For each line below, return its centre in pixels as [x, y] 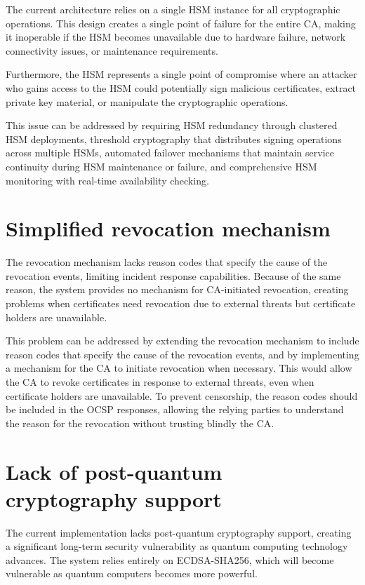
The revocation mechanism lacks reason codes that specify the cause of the [167, 262]
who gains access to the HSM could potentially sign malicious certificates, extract [181, 87]
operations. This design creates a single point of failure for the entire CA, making [181, 23]
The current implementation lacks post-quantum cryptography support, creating [179, 532]
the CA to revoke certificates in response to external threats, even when [160, 382]
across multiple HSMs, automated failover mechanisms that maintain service [170, 153]
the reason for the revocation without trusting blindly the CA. [140, 423]
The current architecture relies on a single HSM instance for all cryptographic [173, 9]
